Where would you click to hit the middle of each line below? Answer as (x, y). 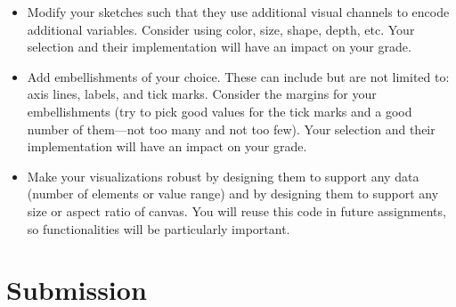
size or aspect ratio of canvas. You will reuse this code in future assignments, (236, 210)
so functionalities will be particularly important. (159, 228)
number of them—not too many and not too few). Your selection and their (231, 129)
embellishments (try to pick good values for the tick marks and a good (220, 111)
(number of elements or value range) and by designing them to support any (233, 194)
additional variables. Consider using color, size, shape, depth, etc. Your (221, 29)
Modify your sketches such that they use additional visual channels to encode (238, 12)
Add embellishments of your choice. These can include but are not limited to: (238, 76)
